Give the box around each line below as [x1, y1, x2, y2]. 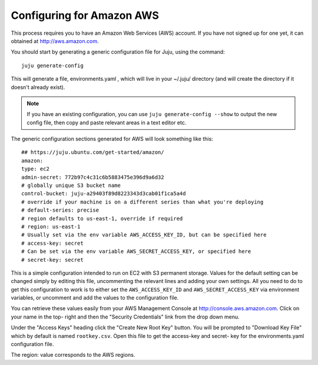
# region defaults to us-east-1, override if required [21, 215, 183, 222]
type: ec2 [21, 166, 49, 172]
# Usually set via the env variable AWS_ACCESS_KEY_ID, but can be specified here [21, 232, 267, 238]
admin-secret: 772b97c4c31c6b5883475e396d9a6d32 [21, 174, 164, 180]
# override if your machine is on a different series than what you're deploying [21, 198, 264, 205]
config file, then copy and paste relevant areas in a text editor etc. [26, 119, 187, 126]
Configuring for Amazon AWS [11, 9, 159, 22]
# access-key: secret [21, 239, 84, 246]
